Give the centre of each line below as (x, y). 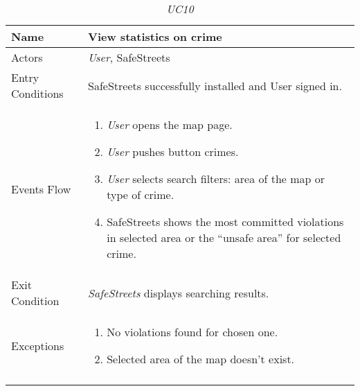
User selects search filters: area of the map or (216, 179)
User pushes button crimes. (173, 151)
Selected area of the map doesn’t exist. (201, 359)
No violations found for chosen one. (192, 332)
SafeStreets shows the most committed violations (225, 221)
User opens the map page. (170, 124)
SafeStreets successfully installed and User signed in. (215, 85)
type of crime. (141, 194)
